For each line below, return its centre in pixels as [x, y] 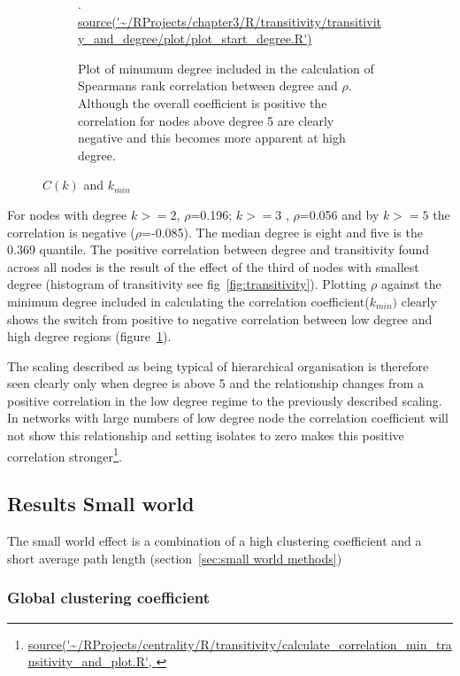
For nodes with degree [67, 214]
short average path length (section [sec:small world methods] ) [175, 558]
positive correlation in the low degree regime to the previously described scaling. [225, 400]
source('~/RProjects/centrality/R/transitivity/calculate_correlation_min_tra [240, 644]
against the [411, 284]
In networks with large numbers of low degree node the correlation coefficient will [228, 418]
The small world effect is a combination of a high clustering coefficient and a [215, 541]
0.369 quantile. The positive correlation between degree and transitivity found [218, 249]
